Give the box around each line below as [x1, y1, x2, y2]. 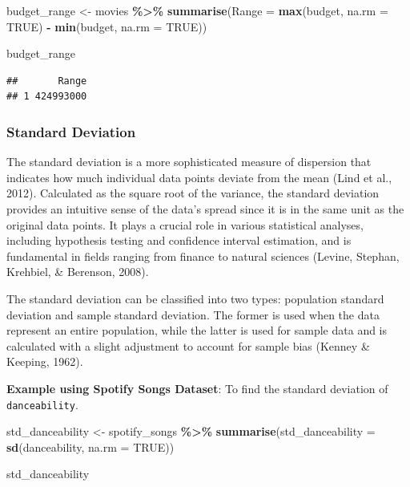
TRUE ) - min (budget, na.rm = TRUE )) [6, 18, 207, 34]
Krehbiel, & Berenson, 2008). [6, 263, 149, 280]
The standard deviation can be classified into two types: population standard [6, 290, 384, 306]
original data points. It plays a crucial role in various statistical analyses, [6, 216, 364, 233]
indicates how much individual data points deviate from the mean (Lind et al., [6, 168, 392, 185]
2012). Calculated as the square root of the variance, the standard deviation [6, 185, 380, 201]
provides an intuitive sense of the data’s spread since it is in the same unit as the [6, 200, 404, 217]
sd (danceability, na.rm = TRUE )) [6, 438, 175, 455]
